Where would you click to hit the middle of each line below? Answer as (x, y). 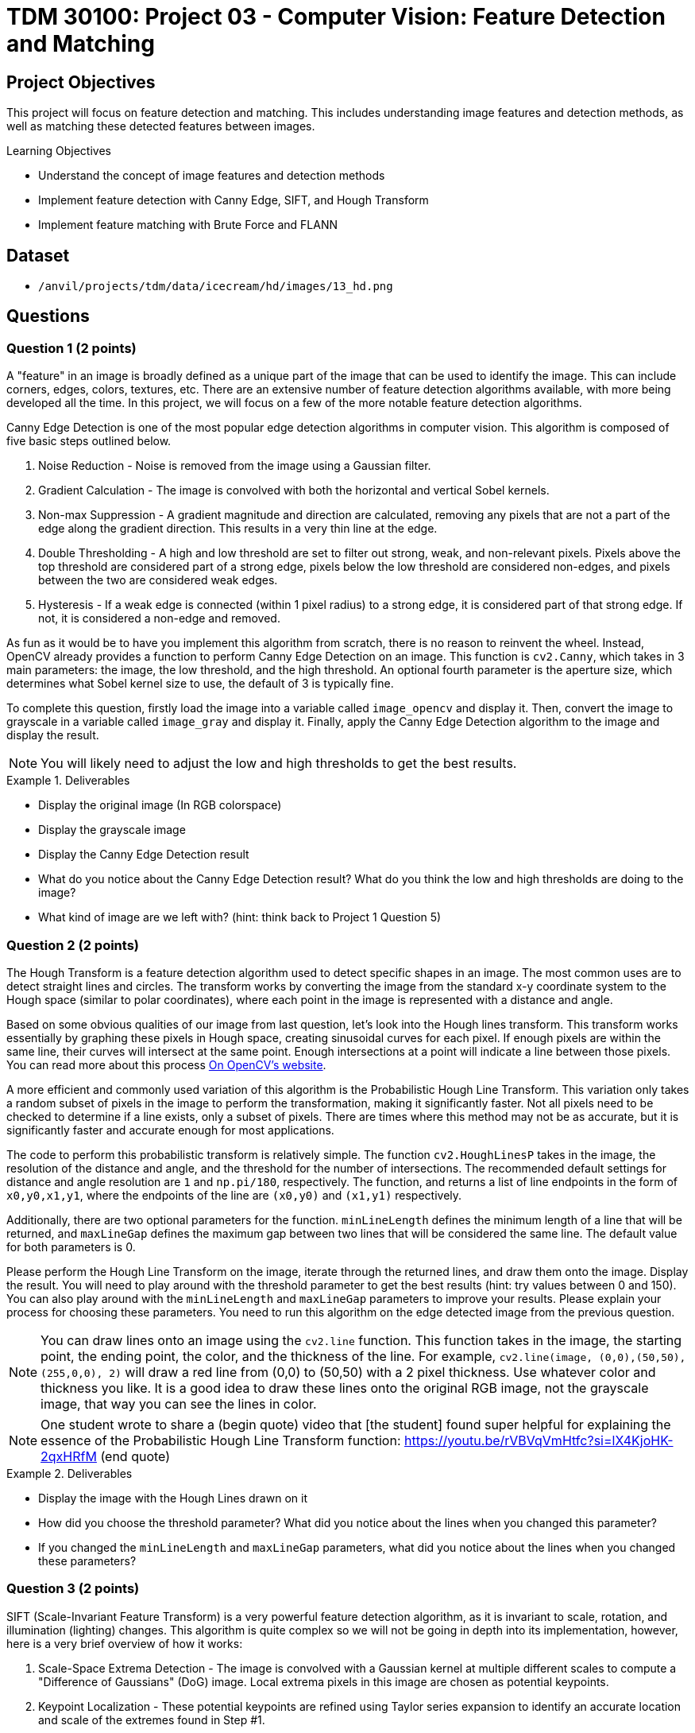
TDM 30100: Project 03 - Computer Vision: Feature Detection (336, 17)
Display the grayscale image (112, 830)
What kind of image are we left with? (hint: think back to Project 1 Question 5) (240, 917)
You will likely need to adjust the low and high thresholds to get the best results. (279, 764)
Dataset (38, 255)
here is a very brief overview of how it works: (125, 1643)
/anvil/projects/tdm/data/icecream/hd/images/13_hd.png (216, 287)
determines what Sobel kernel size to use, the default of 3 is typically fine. (200, 684)
